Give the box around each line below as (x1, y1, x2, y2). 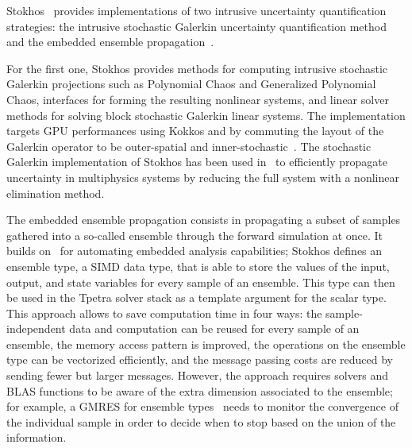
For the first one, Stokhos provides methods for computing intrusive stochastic (6, 60, 388, 76)
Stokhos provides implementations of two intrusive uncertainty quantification (6, 2, 387, 18)
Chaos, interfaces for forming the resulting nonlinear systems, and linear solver (6, 91, 389, 107)
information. (6, 429, 67, 446)
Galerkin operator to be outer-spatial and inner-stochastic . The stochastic (6, 137, 372, 154)
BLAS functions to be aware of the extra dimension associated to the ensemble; (6, 382, 393, 399)
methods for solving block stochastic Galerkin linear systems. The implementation (6, 106, 406, 123)
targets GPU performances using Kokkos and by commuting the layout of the (6, 122, 384, 139)
